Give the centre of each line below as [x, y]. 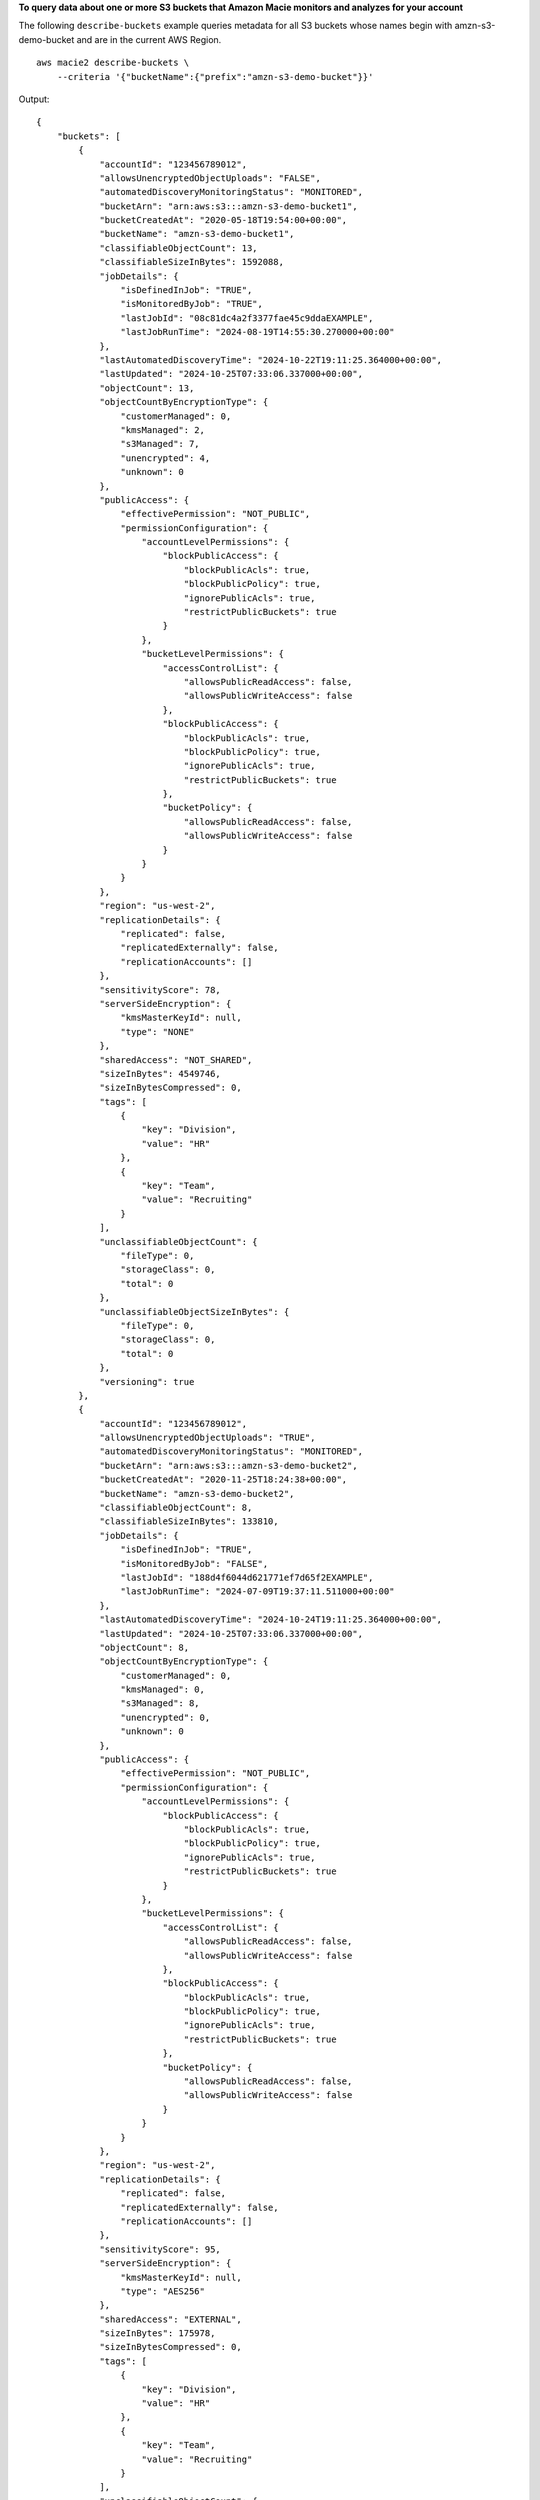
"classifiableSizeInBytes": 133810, [189, 1521]
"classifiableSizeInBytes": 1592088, [192, 262]
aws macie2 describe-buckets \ [113, 63]
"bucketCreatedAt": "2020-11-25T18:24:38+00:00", [223, 1479]
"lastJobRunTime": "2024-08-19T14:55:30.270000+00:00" [257, 332]
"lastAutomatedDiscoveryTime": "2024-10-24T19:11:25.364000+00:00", [271, 1619]
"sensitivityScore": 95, [160, 2249]
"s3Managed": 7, [160, 444]
